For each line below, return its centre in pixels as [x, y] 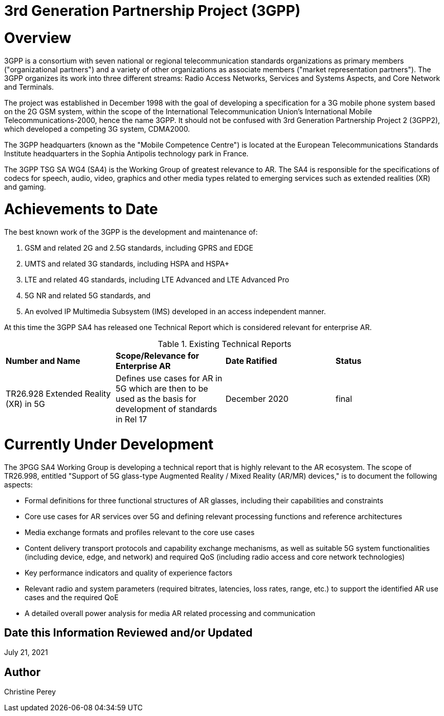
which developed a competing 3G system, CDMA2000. [97, 129]
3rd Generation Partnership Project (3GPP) [153, 11]
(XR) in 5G [25, 404]
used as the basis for [156, 399]
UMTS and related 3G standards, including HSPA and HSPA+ [127, 264]
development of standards [166, 409]
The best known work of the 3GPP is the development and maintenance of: [131, 232]
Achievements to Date [81, 209]
